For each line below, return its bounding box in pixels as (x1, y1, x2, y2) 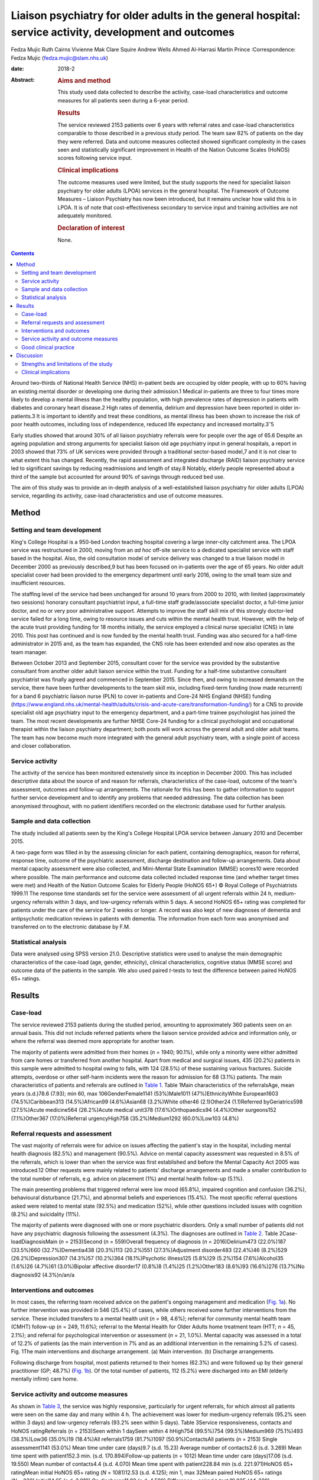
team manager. (11, 648, 48, 655)
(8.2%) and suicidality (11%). (11, 1211, 81, 1218)
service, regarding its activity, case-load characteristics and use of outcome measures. (11, 492, 224, 500)
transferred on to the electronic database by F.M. (11, 924, 131, 931)
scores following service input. (57, 155, 132, 162)
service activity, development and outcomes (11, 25, 235, 38)
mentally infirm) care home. (11, 1375, 79, 1382)
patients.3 (11, 412, 35, 420)
